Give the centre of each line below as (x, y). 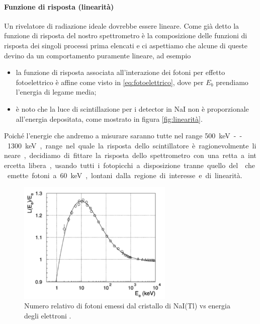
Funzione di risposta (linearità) (59, 6)
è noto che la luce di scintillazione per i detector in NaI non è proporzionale (132, 108)
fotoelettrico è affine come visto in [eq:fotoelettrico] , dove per (110, 82)
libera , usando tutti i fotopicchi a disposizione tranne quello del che (142, 165)
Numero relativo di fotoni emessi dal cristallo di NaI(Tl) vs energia (127, 306)
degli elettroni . (48, 315)
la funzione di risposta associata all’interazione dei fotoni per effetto (120, 72)
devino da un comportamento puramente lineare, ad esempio (98, 55)
